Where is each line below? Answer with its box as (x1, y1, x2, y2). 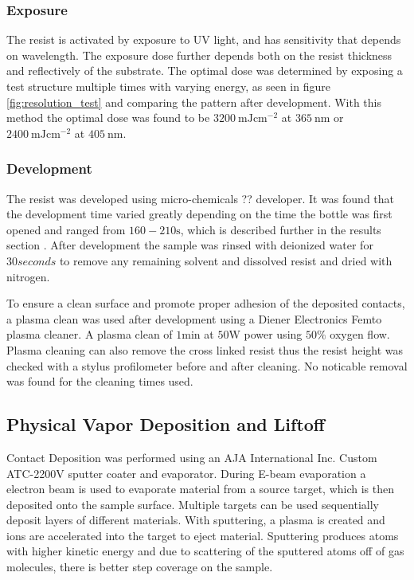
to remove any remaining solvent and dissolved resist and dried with (59, 252, 393, 268)
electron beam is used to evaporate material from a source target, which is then (6, 480, 394, 497)
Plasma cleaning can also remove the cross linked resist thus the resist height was (6, 341, 404, 358)
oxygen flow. (330, 326, 390, 343)
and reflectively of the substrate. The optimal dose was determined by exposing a (6, 62, 403, 79)
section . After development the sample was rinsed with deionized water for (6, 237, 373, 253)
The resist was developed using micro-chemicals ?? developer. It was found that (6, 190, 395, 206)
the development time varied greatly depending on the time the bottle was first (6, 206, 393, 222)
